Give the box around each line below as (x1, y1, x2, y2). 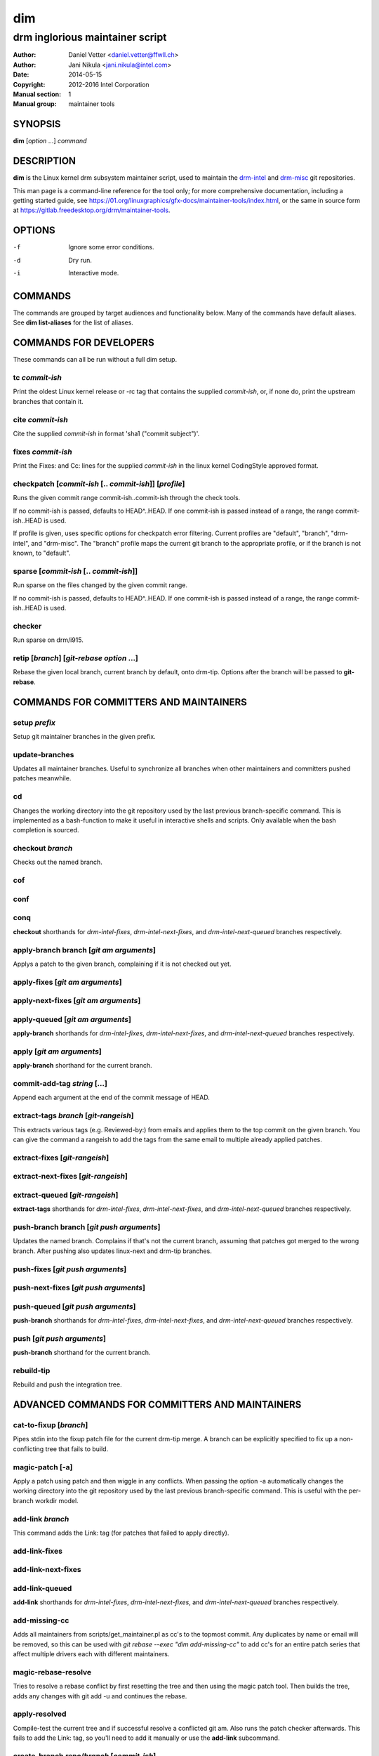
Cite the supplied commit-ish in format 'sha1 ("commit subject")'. (13, 429, 200, 438)
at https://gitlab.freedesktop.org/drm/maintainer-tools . (13, 206, 171, 214)
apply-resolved (13, 1709, 67, 1719)
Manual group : (13, 100, 57, 108)
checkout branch (13, 844, 73, 853)
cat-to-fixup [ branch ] (13, 1420, 88, 1430)
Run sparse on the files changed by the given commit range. (13, 581, 187, 589)
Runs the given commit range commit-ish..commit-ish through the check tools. (13, 494, 241, 502)
